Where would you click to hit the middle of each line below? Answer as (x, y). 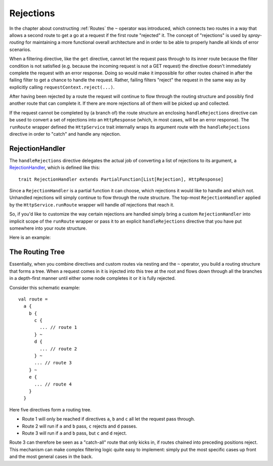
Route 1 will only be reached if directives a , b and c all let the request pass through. (109, 419)
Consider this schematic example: (45, 287)
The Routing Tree (37, 252)
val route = (33, 299)
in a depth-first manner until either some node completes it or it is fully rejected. (93, 278)
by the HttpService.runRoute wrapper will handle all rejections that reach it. (92, 204)
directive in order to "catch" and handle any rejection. (65, 134)
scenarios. (20, 49)
